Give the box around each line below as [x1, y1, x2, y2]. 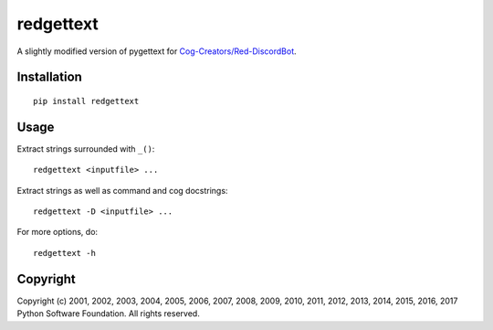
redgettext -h [33, 248, 96, 258]
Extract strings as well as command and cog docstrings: [16, 185, 228, 196]
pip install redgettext [33, 96, 140, 106]
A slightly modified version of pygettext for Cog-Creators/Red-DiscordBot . [16, 46, 297, 57]
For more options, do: [16, 227, 99, 238]
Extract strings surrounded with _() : [16, 143, 155, 154]
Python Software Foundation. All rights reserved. [16, 308, 200, 319]
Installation [16, 69, 82, 85]
